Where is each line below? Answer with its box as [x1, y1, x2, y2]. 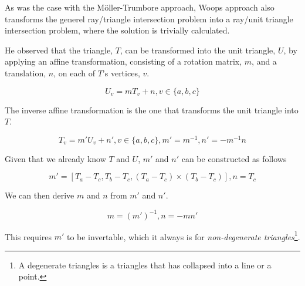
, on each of [53, 66, 95, 79]
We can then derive [5, 189, 74, 201]
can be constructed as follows [181, 152, 287, 164]
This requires [5, 230, 52, 243]
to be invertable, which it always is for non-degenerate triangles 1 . [66, 228, 300, 243]
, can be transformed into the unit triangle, [120, 43, 276, 56]
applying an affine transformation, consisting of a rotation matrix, [5, 55, 242, 68]
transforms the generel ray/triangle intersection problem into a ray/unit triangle [5, 12, 293, 25]
